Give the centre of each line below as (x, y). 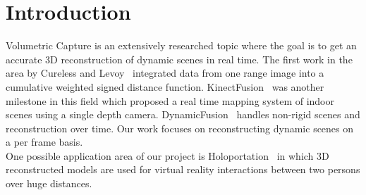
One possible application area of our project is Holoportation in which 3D (167, 155)
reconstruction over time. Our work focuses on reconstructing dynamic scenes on (180, 128)
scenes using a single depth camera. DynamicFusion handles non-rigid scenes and (183, 114)
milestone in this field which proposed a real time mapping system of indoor (170, 100)
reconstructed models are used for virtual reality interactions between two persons (183, 169)
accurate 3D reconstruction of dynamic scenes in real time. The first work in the (179, 59)
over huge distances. (49, 183)
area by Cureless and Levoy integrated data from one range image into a (165, 73)
